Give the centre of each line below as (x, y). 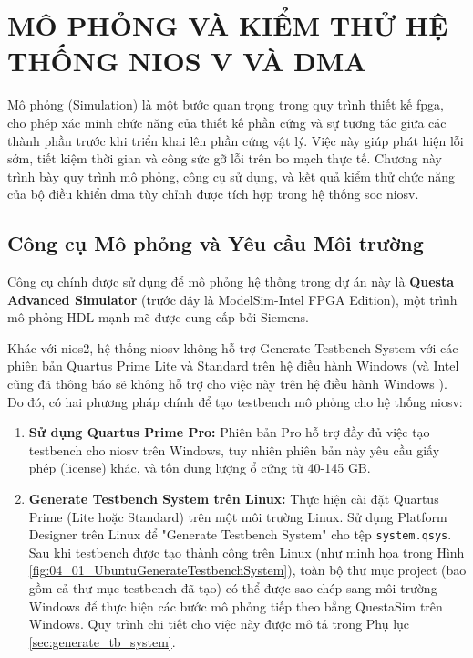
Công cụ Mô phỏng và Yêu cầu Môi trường (216, 243)
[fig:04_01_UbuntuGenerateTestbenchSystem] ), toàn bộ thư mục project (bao (247, 570)
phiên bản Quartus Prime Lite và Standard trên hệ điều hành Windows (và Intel (233, 366)
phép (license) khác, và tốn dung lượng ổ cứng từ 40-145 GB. (200, 468)
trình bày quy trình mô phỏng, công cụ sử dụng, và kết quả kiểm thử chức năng (231, 176)
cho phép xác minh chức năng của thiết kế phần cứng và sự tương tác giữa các (227, 122)
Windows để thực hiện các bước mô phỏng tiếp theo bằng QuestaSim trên (236, 606)
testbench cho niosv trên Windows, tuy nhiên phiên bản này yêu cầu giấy (234, 449)
